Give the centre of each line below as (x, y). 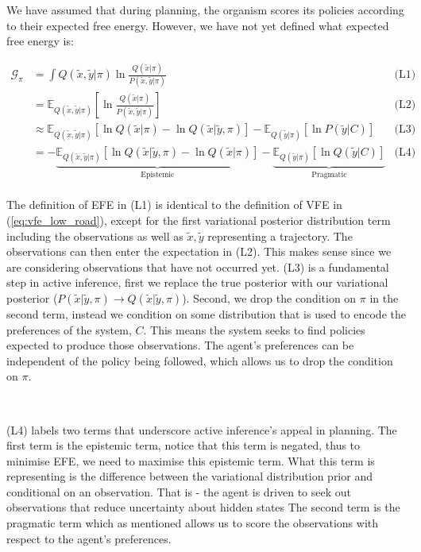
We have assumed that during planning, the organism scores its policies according (205, 10)
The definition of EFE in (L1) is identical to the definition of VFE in (174, 205)
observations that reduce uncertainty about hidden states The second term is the (203, 507)
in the (384, 297)
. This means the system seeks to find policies (254, 329)
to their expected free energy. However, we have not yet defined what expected (198, 25)
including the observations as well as (95, 235)
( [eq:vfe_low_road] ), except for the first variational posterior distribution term (199, 220)
